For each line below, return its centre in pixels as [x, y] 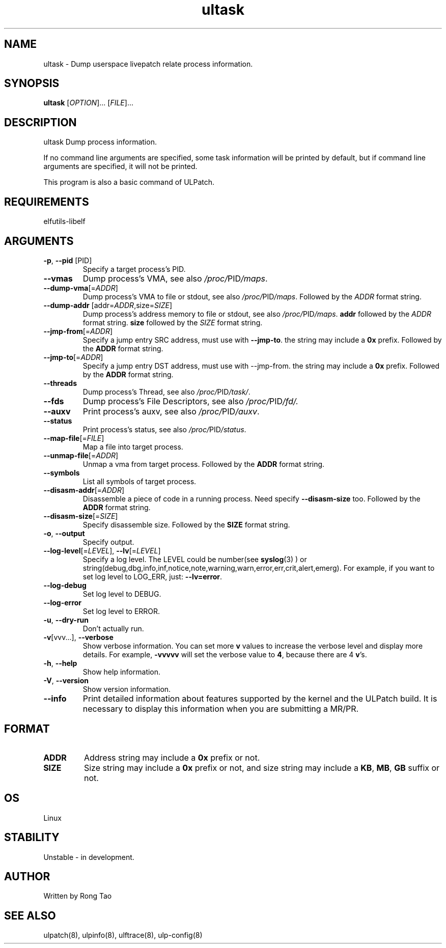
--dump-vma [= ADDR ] [81, 288]
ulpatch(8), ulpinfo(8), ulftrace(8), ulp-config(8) [123, 935]
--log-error [63, 602]
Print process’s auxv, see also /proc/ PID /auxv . [171, 411]
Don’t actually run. [113, 628]
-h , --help [60, 663]
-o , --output [64, 533]
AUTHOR [27, 876]
